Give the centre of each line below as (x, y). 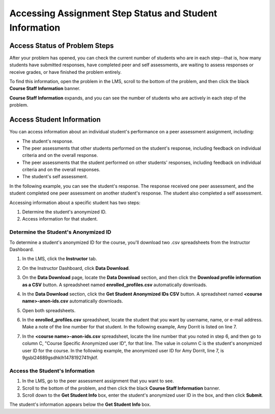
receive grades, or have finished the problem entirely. (65, 72)
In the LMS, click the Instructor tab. (60, 259)
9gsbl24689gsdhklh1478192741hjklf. (60, 358)
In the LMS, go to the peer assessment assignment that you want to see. (98, 381)
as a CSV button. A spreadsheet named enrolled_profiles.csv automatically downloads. (115, 285)
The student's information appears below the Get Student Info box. (80, 404)
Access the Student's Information (52, 371)
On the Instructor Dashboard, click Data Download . (76, 268)
